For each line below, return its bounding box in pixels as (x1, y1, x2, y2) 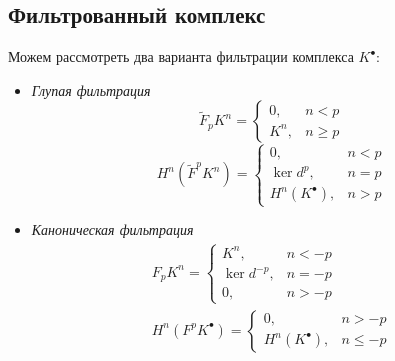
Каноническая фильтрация (31, 219, 194, 240)
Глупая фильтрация (31, 79, 151, 100)
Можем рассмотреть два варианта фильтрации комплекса (8, 46, 354, 67)
